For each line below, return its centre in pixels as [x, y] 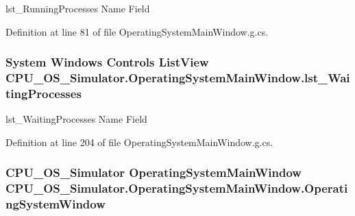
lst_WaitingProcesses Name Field [76, 119]
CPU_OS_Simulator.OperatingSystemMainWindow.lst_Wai [178, 78]
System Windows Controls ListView [107, 62]
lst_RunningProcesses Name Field [78, 8]
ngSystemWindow [56, 204]
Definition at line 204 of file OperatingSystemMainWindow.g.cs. [139, 142]
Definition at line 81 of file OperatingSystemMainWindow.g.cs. [137, 31]
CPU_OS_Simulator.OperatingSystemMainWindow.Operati [177, 188]
